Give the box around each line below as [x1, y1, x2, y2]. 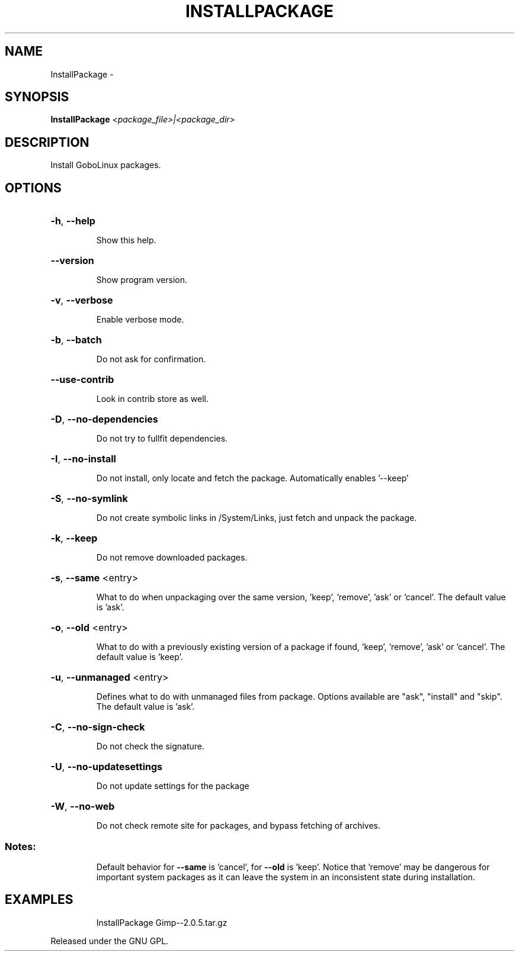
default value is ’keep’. [96, 652, 183, 662]
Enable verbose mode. [96, 314, 184, 325]
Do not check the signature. [96, 741, 205, 752]
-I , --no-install [50, 453, 116, 465]
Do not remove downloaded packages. [96, 552, 248, 563]
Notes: [5, 840, 36, 852]
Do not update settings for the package [96, 781, 249, 791]
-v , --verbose [50, 294, 113, 307]
